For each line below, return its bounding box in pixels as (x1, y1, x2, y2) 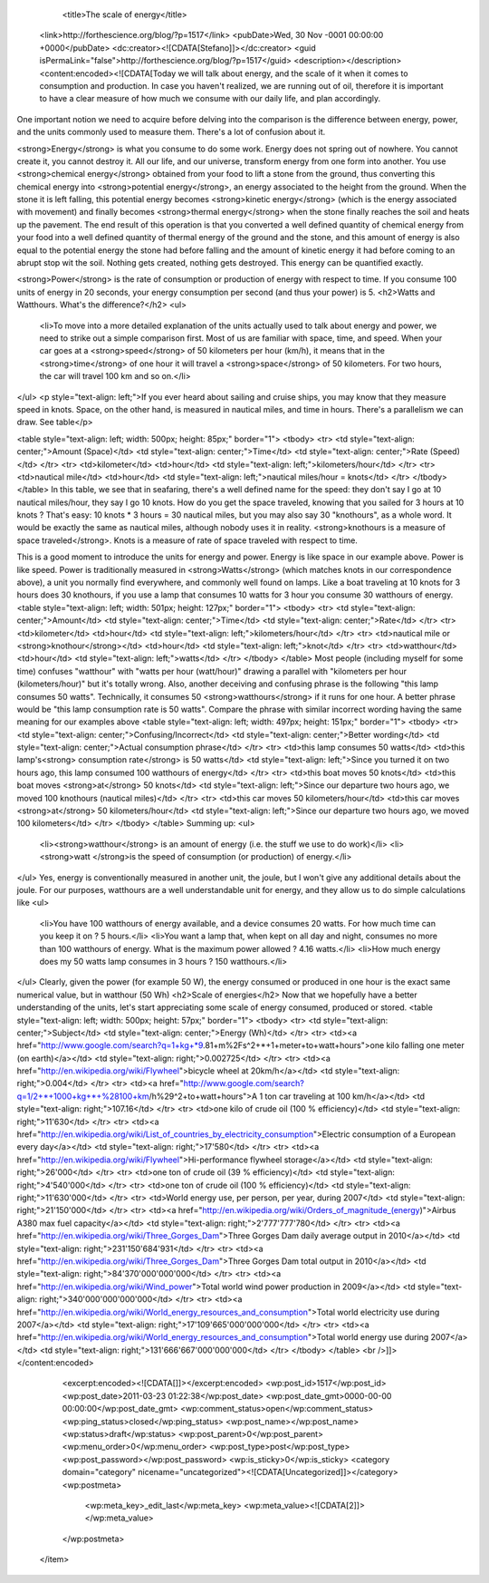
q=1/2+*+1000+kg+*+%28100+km (16, 1091, 149, 1102)
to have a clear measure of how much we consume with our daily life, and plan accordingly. (39, 93, 381, 104)
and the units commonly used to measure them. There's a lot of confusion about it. (16, 127, 326, 138)
